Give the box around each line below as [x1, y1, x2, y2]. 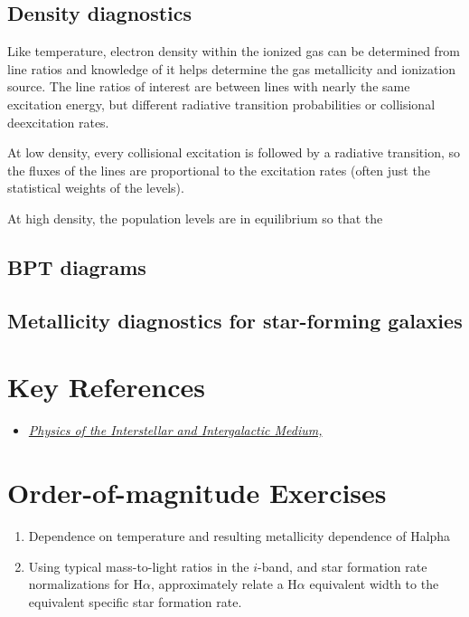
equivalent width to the [309, 574, 439, 593]
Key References [7, 368, 205, 405]
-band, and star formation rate [258, 556, 427, 575]
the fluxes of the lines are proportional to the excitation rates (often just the [7, 160, 430, 179]
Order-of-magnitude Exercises [7, 474, 387, 511]
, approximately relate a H [150, 574, 297, 593]
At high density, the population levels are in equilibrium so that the [7, 208, 383, 227]
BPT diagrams [7, 252, 146, 280]
